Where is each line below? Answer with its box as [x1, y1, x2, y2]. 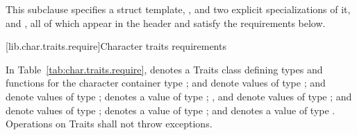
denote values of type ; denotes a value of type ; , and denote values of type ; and [6, 89, 352, 103]
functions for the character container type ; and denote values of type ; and [6, 75, 326, 90]
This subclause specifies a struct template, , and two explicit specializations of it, [6, 2, 351, 16]
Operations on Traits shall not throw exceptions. [6, 116, 213, 131]
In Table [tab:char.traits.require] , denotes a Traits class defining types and [6, 62, 323, 76]
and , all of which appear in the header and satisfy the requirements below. [6, 15, 326, 30]
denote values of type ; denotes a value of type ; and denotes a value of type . [6, 102, 335, 117]
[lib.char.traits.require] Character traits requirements [6, 39, 226, 53]
